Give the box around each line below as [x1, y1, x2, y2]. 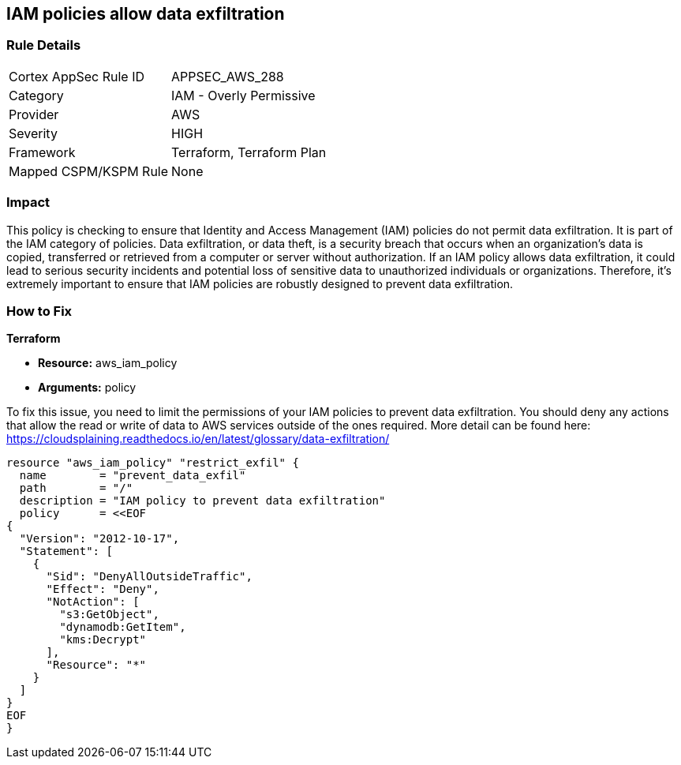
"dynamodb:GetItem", [59, 621, 186, 634]
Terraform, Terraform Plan [171, 144, 327, 160]
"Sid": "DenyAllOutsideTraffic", [46, 570, 253, 583]
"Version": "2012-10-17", [19, 532, 180, 546]
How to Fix [6, 302, 73, 319]
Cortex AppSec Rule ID [9, 68, 145, 84]
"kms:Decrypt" [59, 633, 147, 647]
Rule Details [6, 37, 81, 54]
